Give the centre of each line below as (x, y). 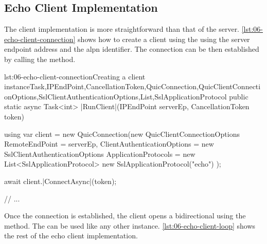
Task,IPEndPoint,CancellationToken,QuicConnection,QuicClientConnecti (145, 86)
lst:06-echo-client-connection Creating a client (75, 76)
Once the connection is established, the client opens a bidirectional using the (125, 216)
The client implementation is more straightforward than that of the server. (122, 29)
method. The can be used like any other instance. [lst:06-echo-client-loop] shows (130, 225)
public (239, 96)
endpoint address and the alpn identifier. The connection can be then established (132, 49)
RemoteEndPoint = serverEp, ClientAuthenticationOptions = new (109, 144)
